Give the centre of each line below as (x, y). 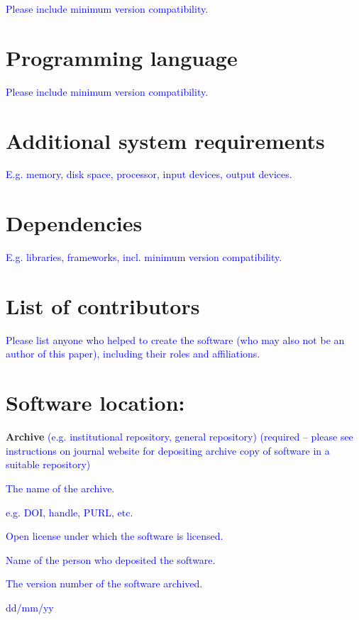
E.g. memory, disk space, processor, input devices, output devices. (149, 174)
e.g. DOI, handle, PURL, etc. (70, 512)
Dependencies (74, 223)
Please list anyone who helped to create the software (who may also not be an (175, 339)
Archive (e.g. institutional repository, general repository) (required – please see (179, 437)
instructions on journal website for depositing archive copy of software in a (168, 450)
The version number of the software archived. (104, 583)
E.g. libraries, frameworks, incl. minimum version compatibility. (144, 257)
